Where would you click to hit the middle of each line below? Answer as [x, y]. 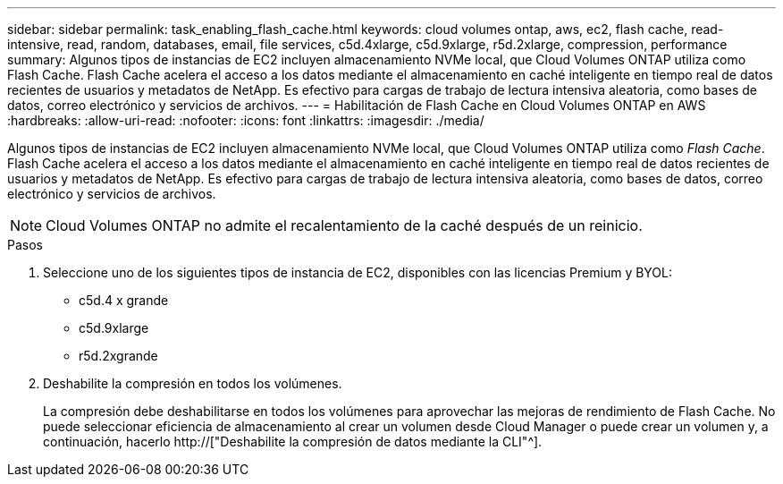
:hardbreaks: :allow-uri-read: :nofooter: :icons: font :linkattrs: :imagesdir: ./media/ [246, 120]
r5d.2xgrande [118, 356]
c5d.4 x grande [124, 300]
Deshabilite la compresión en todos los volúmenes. [193, 383]
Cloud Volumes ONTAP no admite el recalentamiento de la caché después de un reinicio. [344, 225]
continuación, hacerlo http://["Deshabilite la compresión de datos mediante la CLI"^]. [293, 442]
